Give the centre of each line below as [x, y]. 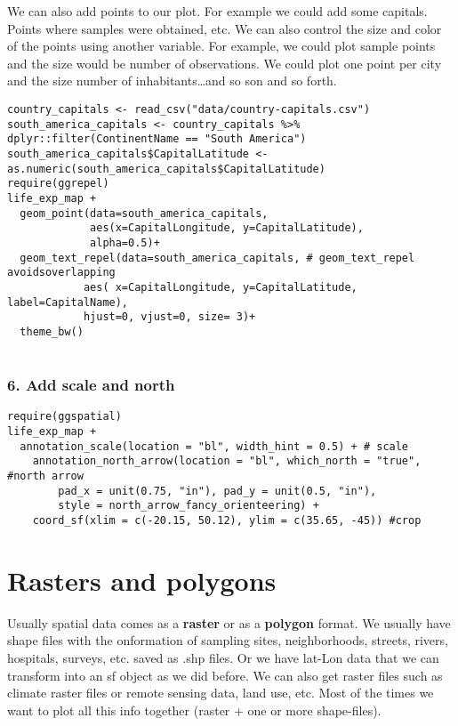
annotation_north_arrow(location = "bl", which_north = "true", [227, 461]
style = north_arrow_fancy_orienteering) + [189, 506]
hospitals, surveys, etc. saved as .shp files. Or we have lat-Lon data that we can [223, 657]
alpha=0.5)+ [125, 242]
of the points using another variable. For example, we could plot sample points [221, 46]
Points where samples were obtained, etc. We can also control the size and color [225, 28]
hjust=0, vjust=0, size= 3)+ [169, 317]
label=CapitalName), [68, 302]
